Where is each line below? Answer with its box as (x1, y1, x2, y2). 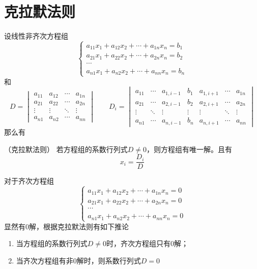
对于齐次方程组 (4, 175, 54, 186)
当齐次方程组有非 (16, 255, 73, 265)
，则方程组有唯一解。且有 (146, 143, 232, 154)
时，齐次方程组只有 (106, 238, 171, 249)
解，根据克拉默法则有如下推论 (29, 221, 129, 231)
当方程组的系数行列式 (16, 238, 88, 249)
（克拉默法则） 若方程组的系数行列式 (4, 143, 128, 154)
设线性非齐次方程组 (4, 31, 68, 41)
